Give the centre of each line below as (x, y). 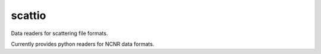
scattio (29, 15)
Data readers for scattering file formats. (59, 33)
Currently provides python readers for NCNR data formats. (83, 44)
